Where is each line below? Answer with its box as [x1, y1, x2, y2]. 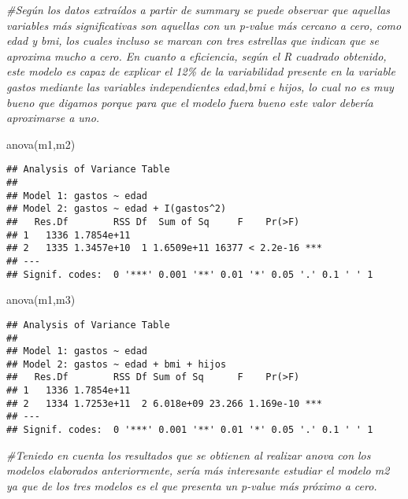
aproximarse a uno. [6, 109, 100, 126]
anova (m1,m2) [6, 135, 76, 152]
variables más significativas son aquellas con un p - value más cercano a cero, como [6, 17, 402, 33]
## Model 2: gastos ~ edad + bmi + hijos [6, 358, 227, 370]
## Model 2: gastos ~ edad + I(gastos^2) [6, 203, 227, 215]
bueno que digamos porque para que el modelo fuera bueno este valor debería [6, 94, 373, 110]
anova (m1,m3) [6, 291, 76, 308]
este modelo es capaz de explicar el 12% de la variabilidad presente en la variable [6, 63, 395, 79]
